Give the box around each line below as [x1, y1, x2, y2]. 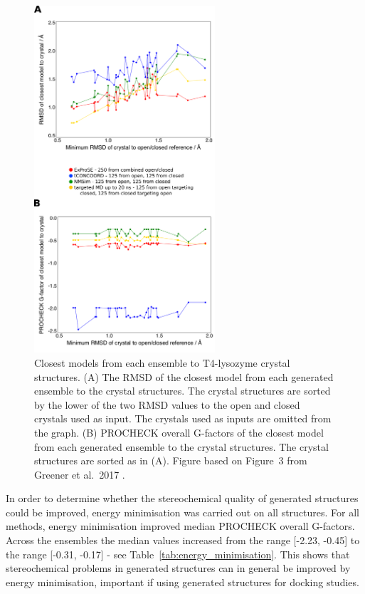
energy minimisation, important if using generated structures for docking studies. [6, 574, 359, 589]
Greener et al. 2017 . [34, 467, 125, 481]
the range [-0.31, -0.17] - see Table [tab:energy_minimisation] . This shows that [6, 546, 350, 561]
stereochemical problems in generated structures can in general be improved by [6, 561, 351, 575]
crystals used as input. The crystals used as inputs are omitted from [34, 411, 332, 426]
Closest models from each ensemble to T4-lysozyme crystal [34, 355, 290, 370]
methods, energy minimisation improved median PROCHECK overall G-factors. [6, 519, 355, 533]
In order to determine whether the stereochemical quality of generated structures [6, 491, 359, 506]
